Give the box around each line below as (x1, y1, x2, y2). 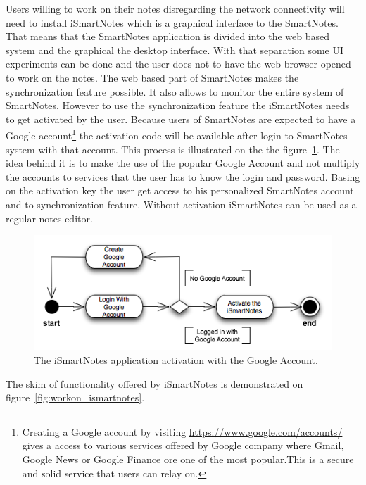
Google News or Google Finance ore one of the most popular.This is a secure (22, 452, 354, 466)
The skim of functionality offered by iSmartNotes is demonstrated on (6, 376, 303, 391)
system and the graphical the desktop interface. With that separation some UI (6, 42, 343, 57)
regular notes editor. (6, 210, 93, 225)
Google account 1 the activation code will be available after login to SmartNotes (6, 126, 348, 142)
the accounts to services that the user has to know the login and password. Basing (6, 169, 360, 184)
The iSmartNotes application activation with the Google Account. (34, 353, 318, 367)
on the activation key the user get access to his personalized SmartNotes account (6, 183, 354, 198)
